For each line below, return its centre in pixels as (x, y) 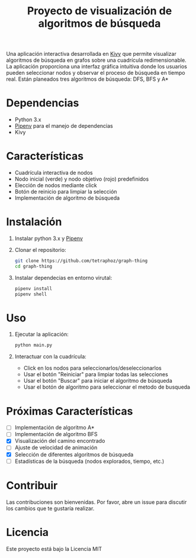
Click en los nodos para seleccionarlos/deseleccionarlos (92, 368)
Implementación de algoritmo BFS (56, 434)
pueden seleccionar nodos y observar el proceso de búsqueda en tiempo (96, 73)
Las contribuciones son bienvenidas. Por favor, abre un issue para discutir (97, 502)
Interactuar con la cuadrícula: (51, 357)
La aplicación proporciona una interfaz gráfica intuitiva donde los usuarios (97, 67)
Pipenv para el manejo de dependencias (64, 126)
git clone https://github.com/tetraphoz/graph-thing (81, 261)
